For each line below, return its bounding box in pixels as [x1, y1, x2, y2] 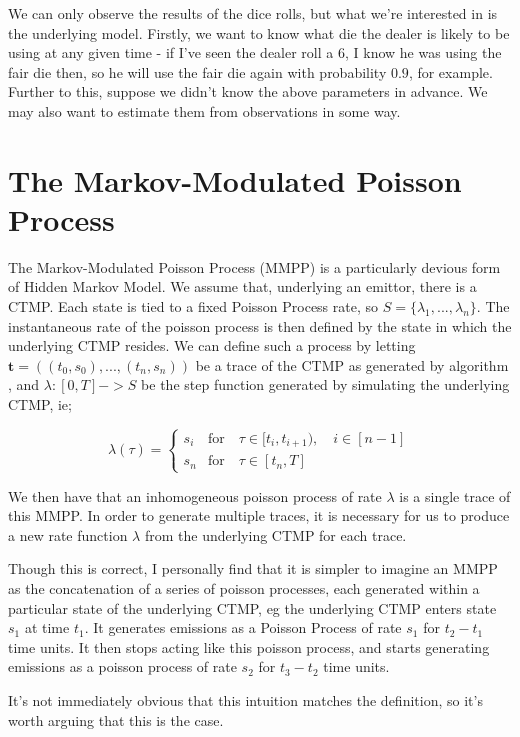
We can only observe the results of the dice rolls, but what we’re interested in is [8, 3, 498, 23]
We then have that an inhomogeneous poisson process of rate [8, 485, 382, 506]
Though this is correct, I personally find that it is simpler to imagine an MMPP [8, 558, 498, 579]
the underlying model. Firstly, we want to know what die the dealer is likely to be [8, 22, 510, 43]
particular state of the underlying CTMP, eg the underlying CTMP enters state [8, 597, 497, 618]
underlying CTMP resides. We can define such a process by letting [8, 335, 416, 356]
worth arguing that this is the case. [8, 709, 224, 730]
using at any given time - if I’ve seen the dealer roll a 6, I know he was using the [8, 42, 502, 63]
